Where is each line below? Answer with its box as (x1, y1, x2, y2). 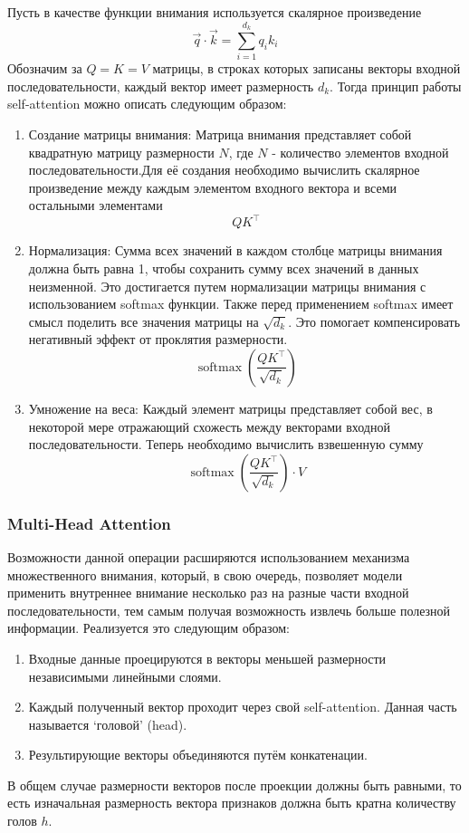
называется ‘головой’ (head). (28, 714, 187, 733)
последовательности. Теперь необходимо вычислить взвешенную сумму (28, 435, 424, 454)
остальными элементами (28, 196, 163, 215)
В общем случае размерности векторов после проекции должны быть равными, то (7, 775, 462, 794)
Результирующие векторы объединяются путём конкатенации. (28, 745, 368, 764)
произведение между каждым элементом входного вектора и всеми (28, 177, 397, 196)
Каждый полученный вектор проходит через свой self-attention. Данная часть (28, 697, 457, 716)
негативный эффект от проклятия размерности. (28, 330, 288, 349)
